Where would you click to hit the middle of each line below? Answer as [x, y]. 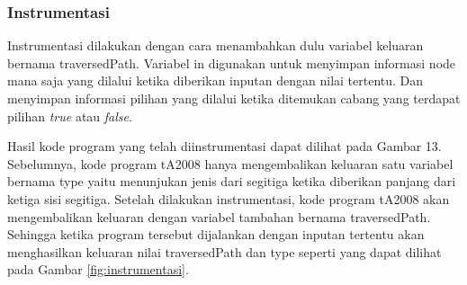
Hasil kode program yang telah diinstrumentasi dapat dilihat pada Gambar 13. [225, 146]
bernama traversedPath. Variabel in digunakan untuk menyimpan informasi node [232, 62]
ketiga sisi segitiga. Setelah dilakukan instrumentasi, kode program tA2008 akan [229, 198]
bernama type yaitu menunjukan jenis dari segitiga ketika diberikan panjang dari [232, 181]
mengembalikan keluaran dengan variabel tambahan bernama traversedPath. [219, 216]
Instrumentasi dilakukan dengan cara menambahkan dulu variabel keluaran [216, 45]
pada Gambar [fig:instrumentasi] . [98, 269]
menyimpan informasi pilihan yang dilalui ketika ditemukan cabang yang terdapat [234, 98]
